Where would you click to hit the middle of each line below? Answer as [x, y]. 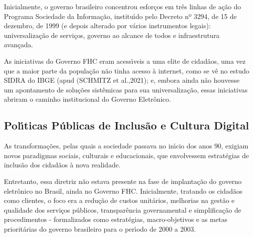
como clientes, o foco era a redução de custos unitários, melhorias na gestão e [119, 200]
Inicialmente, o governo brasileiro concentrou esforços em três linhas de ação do [123, 6]
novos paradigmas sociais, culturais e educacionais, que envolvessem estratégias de [126, 155]
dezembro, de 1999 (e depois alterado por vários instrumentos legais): [107, 26]
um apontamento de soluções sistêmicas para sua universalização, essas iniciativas [126, 89]
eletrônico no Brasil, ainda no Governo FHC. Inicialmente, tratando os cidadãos [123, 191]
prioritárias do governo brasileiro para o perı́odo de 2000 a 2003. [100, 228]
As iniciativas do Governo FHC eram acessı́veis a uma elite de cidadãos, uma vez [125, 61]
